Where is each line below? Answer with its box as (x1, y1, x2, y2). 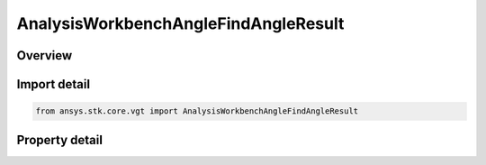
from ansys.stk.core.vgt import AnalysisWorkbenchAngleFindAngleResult (35, 106, 359, 116)
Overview (16, 48, 73, 63)
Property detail (16, 132, 103, 148)
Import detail (16, 77, 90, 92)
